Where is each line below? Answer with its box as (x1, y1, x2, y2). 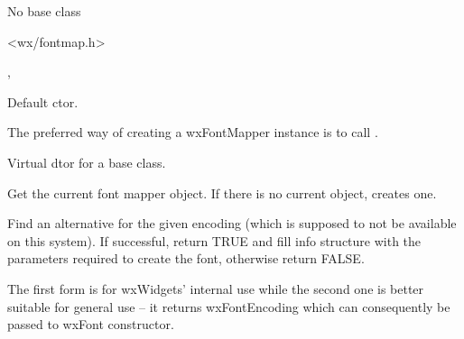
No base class (7, 2, 81, 20)
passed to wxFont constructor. (7, 315, 174, 334)
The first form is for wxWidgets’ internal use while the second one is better (7, 279, 424, 298)
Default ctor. (7, 92, 79, 111)
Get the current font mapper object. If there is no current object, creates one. (7, 183, 437, 202)
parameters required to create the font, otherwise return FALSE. (7, 249, 365, 268)
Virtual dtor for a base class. (7, 152, 166, 171)
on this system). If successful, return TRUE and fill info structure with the (7, 231, 422, 250)
